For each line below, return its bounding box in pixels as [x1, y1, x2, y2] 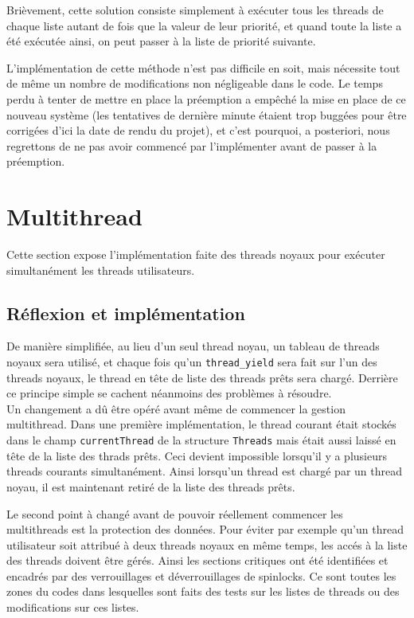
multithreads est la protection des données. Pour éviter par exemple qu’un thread [6, 521, 404, 538]
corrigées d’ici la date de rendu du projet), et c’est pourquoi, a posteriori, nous [6, 122, 390, 139]
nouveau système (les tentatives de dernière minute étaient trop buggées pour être [6, 106, 407, 123]
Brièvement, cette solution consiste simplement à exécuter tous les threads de [6, 2, 384, 18]
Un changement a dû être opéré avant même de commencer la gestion [6, 400, 346, 417]
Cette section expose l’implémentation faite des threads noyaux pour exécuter [6, 246, 385, 263]
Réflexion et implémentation [6, 300, 245, 325]
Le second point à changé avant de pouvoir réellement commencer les [6, 505, 343, 522]
